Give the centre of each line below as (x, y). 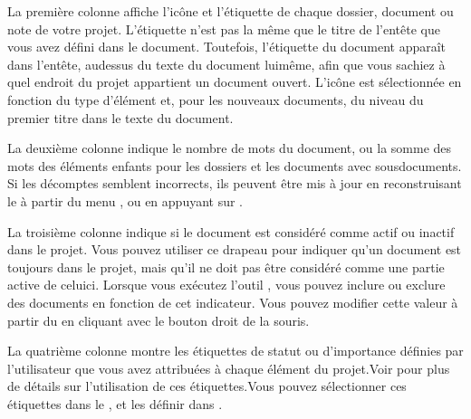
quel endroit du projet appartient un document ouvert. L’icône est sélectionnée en (235, 82)
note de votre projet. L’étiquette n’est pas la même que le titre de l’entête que (224, 29)
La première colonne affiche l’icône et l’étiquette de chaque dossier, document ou (231, 11)
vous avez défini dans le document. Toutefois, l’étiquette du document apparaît (227, 47)
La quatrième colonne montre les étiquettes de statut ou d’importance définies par (235, 351)
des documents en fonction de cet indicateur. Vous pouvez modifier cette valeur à (233, 302)
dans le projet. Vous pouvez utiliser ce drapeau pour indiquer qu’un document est (235, 249)
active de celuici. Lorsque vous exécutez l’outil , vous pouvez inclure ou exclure (226, 285)
